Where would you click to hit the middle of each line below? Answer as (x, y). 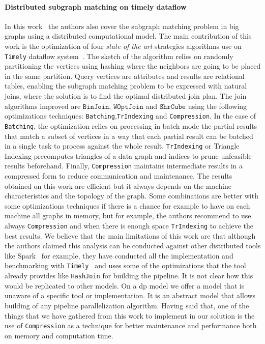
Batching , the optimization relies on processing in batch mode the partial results (131, 125)
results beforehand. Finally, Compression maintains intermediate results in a (124, 166)
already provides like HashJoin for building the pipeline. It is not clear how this (129, 276)
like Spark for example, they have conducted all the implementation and (119, 255)
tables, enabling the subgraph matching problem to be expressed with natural (126, 86)
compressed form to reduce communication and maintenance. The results (119, 176)
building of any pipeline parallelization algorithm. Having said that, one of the (127, 305)
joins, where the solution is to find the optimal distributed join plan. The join (126, 96)
